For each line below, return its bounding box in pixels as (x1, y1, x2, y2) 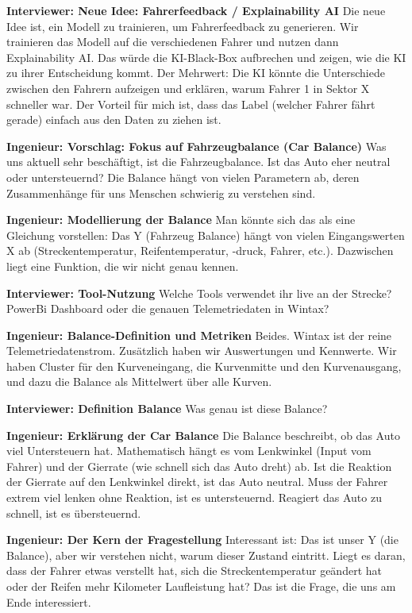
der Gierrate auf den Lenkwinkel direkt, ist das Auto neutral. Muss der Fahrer (6, 473, 388, 490)
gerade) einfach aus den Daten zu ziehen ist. (6, 111, 221, 128)
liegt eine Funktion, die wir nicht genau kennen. (6, 257, 239, 274)
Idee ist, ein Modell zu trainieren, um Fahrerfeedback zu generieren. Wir (6, 17, 359, 34)
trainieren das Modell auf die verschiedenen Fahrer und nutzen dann (6, 33, 339, 50)
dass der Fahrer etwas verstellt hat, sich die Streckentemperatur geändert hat (6, 562, 382, 579)
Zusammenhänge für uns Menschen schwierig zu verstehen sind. (6, 184, 316, 201)
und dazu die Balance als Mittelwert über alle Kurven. (6, 373, 272, 390)
